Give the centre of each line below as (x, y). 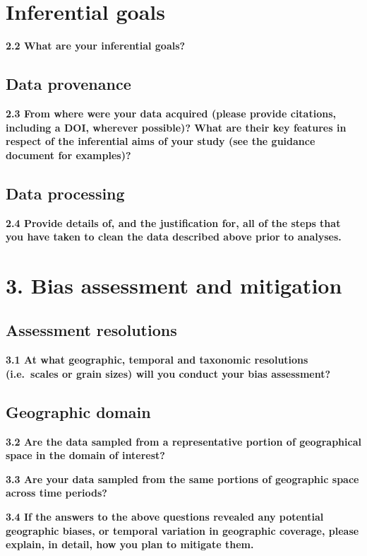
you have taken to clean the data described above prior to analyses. (174, 237)
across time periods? (56, 493)
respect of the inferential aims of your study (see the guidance (161, 141)
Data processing (65, 193)
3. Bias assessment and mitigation (174, 285)
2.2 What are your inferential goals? (96, 46)
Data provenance (68, 84)
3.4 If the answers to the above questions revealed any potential (165, 517)
